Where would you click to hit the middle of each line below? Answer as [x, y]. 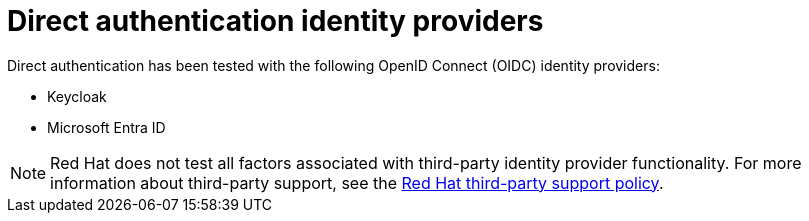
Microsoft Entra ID [106, 127]
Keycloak [77, 96]
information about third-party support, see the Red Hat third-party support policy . [357, 182]
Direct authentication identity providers [275, 21]
